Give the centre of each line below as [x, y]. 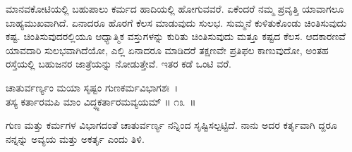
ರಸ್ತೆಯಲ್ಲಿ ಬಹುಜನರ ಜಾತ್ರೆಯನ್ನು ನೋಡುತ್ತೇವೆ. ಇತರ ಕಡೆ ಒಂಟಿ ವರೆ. [119, 64]
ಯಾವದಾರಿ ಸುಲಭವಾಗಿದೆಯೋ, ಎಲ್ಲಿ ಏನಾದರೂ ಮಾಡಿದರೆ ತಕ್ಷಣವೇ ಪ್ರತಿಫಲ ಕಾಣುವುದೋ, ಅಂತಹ [167, 50]
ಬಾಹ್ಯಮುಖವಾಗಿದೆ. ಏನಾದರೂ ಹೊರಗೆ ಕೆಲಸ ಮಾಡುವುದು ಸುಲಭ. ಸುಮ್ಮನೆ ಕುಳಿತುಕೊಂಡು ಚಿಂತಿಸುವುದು [176, 22]
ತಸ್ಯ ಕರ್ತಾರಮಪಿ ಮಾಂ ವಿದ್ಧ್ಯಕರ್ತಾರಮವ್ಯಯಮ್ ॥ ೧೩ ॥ [101, 101]
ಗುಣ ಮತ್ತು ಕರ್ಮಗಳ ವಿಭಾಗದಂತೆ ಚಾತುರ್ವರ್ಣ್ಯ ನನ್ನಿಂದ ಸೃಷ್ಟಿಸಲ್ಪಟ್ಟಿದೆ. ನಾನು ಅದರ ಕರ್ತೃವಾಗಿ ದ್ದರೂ [171, 125]
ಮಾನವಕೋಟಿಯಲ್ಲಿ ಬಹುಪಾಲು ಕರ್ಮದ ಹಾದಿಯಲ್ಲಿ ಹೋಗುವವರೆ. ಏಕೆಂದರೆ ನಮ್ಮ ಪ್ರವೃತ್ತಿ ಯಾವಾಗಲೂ [175, 8]
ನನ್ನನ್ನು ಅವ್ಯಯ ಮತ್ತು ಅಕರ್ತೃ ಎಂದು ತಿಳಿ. [75, 138]
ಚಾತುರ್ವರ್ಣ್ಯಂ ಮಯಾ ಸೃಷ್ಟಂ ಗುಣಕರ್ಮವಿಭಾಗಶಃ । [92, 87]
